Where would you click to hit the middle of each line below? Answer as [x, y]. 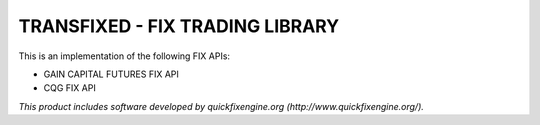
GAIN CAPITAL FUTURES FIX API [111, 74]
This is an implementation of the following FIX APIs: [124, 56]
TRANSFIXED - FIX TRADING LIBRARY [179, 26]
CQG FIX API [70, 88]
